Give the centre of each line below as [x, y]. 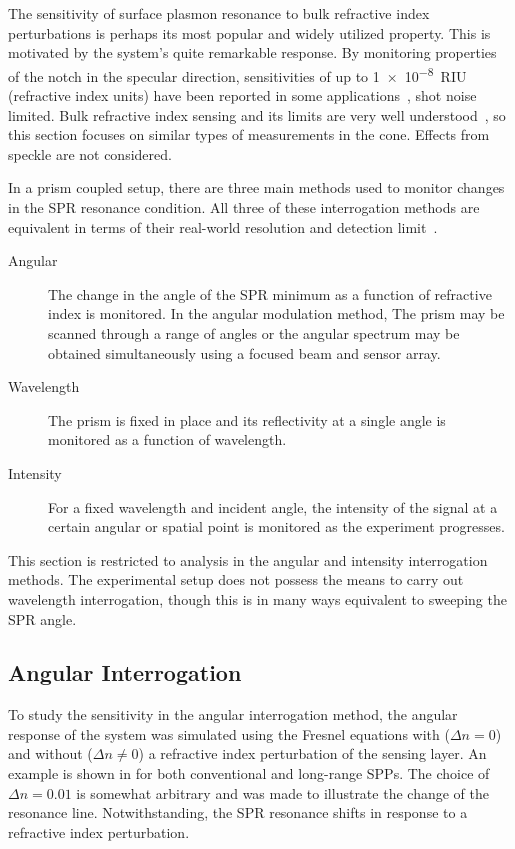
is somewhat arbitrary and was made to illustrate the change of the [282, 792]
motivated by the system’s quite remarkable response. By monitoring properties [252, 52]
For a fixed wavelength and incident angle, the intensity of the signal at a [273, 506]
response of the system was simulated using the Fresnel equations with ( [229, 733]
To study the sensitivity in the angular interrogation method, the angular [233, 714]
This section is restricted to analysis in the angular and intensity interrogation [248, 559]
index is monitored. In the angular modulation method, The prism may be [276, 313]
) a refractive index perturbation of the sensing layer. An [312, 753]
